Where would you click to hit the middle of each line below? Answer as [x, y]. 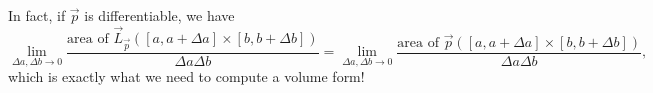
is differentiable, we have [159, 15]
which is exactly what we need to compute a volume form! [186, 76]
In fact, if [37, 15]
